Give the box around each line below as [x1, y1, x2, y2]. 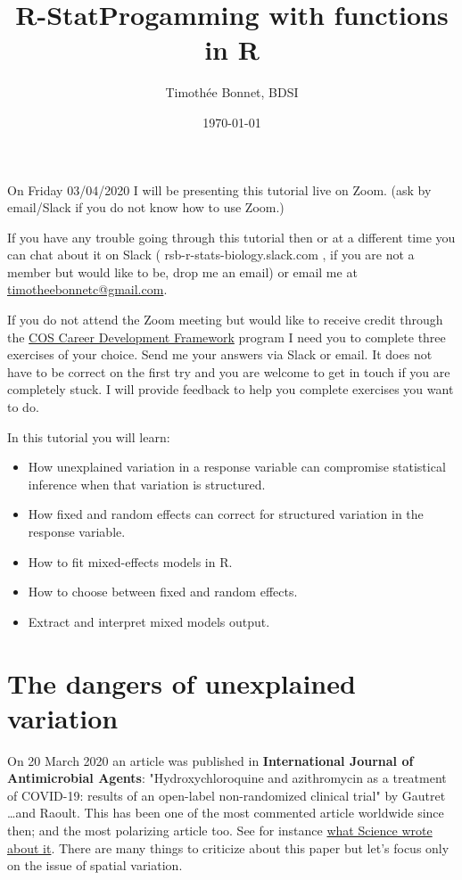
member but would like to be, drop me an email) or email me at [7, 262, 358, 281]
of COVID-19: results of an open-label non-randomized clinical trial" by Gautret [7, 785, 446, 804]
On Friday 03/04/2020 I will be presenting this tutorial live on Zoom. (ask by [7, 180, 432, 199]
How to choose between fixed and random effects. [28, 582, 298, 601]
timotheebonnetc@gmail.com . [7, 280, 168, 299]
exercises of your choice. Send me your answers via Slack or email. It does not [7, 345, 433, 364]
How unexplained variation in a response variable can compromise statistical [28, 457, 446, 476]
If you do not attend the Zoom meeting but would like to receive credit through [7, 310, 443, 329]
